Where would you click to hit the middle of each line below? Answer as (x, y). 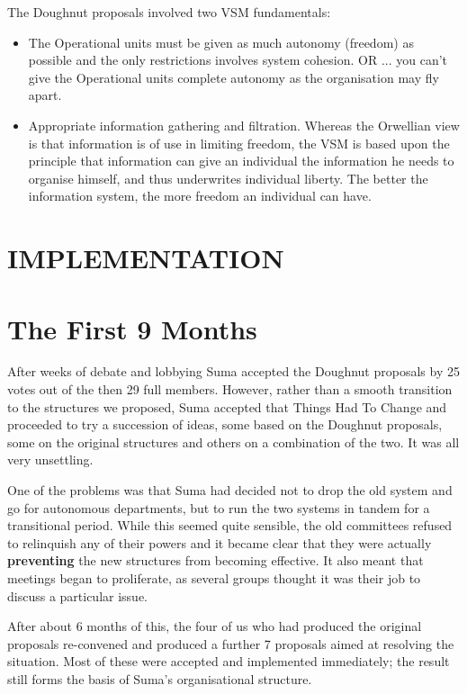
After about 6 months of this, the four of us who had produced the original (215, 626)
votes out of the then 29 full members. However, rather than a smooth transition (230, 389)
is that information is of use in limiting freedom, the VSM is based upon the (239, 143)
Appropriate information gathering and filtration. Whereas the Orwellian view (244, 125)
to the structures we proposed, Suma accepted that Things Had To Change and (227, 406)
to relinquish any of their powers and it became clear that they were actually (220, 542)
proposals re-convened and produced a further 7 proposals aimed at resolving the (231, 643)
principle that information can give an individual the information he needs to (241, 161)
